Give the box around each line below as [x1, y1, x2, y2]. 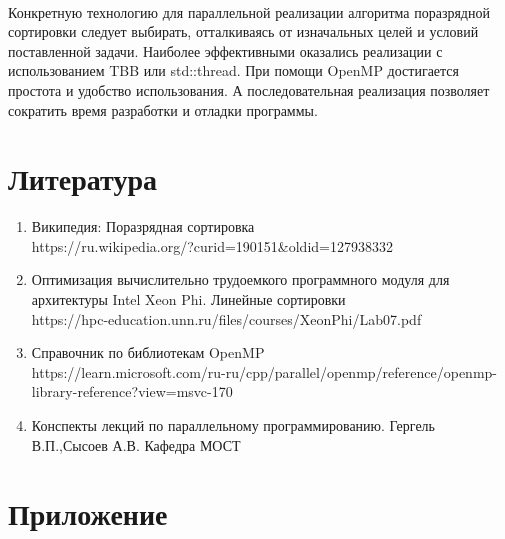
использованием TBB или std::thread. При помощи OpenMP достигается [8, 60, 460, 81]
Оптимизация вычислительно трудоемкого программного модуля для [31, 269, 450, 290]
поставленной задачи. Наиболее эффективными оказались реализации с [8, 40, 443, 61]
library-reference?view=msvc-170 [31, 381, 233, 402]
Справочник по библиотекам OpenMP [31, 342, 265, 363]
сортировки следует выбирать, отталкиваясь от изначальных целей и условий [8, 21, 479, 42]
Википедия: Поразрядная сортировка [31, 216, 255, 237]
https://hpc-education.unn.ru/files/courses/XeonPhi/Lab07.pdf [31, 308, 422, 329]
